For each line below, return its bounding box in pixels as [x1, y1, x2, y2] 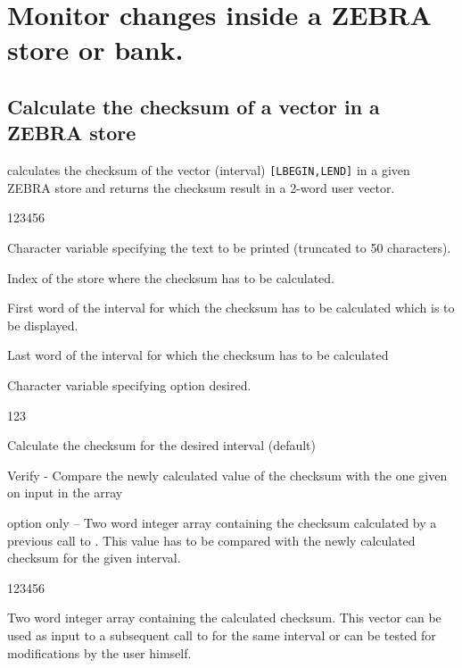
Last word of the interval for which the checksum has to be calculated [7, 346, 389, 364]
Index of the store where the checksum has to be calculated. [7, 268, 334, 287]
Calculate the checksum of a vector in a [7, 92, 380, 120]
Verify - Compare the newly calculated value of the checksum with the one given [7, 465, 448, 484]
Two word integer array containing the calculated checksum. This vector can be [7, 608, 441, 627]
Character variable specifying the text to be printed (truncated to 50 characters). [7, 238, 451, 256]
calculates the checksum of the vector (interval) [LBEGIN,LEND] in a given [7, 161, 410, 180]
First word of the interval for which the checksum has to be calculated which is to [7, 298, 455, 317]
